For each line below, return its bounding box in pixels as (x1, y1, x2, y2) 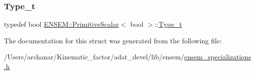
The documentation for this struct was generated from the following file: (4, 35, 222, 45)
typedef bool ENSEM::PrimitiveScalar (4, 19, 119, 29)
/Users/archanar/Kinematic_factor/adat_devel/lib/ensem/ (4, 52, 185, 62)
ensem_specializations (184, 52, 251, 62)
